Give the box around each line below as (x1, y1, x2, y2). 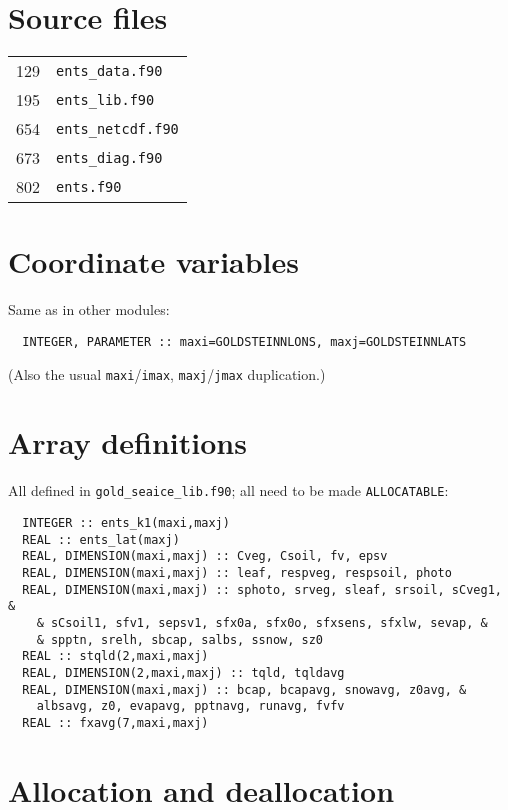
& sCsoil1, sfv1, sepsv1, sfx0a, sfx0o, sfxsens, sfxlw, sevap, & (36, 615, 488, 630)
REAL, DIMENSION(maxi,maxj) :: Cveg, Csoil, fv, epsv (22, 549, 388, 564)
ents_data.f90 (56, 62, 163, 79)
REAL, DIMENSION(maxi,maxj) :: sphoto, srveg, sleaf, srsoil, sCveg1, (22, 582, 502, 597)
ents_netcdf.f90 (56, 120, 179, 137)
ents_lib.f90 (56, 91, 155, 108)
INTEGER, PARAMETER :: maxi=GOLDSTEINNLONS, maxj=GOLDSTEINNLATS (22, 334, 467, 349)
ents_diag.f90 (56, 149, 163, 166)
